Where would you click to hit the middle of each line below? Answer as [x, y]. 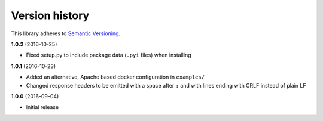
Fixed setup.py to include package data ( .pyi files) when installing [109, 55]
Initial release [42, 107]
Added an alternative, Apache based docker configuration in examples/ [115, 77]
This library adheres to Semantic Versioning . [66, 33]
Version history [50, 15]
